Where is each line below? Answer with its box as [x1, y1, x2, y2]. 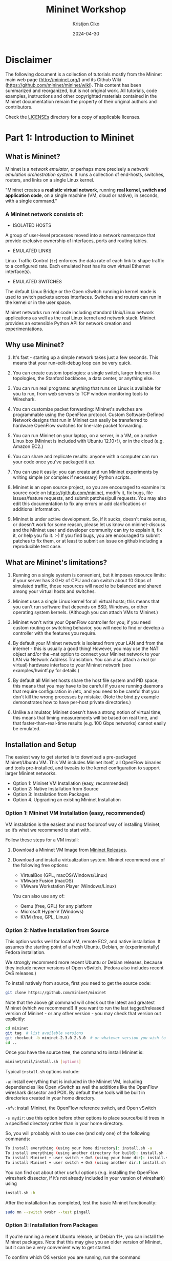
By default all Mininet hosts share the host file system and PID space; [12, 677, 159, 683]
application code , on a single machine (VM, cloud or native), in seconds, [5, 192, 159, 199]
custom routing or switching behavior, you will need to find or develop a [12, 624, 164, 630]
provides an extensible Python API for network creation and [5, 320, 132, 326]
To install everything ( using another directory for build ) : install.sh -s [5, 1150, 170, 1156]
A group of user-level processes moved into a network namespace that [5, 232, 156, 238]
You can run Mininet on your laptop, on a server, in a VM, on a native [12, 432, 158, 438]
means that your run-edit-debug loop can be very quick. [12, 359, 132, 366]
